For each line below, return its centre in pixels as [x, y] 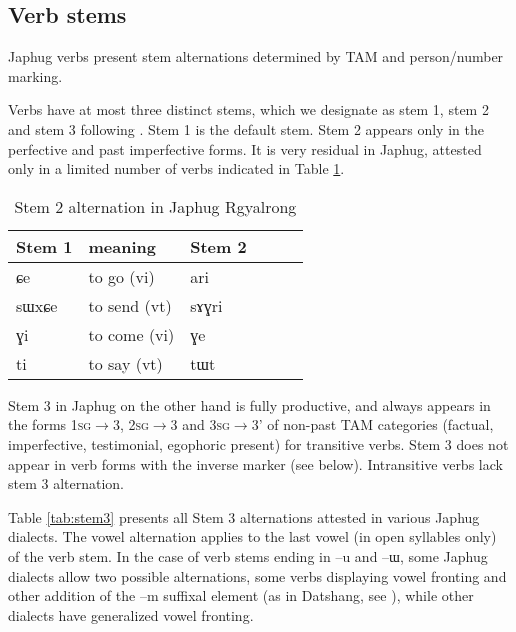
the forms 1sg [50, 424]
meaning [122, 246]
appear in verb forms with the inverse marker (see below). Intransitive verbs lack [255, 463]
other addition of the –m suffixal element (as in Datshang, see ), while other [241, 595]
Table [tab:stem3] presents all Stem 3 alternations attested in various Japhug [244, 516]
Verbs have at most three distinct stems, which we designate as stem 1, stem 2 [248, 109]
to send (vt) [130, 305]
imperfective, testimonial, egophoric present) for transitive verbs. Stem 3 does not [258, 443]
